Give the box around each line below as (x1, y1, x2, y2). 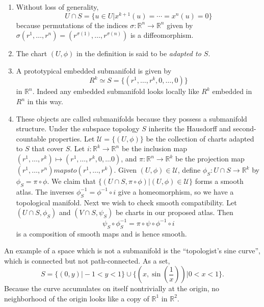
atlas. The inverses (16, 186, 74, 197)
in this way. (27, 96, 63, 107)
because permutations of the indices (16, 19, 128, 30)
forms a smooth (195, 176, 244, 186)
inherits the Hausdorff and (148, 123, 231, 134)
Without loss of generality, (16, 2, 99, 12)
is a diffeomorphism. (130, 30, 194, 40)
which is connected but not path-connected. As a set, (4, 255, 170, 266)
